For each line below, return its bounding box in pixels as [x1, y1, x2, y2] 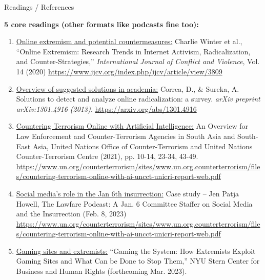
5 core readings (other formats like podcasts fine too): [4, 18, 199, 29]
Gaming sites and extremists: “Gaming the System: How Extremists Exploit [16, 245, 256, 256]
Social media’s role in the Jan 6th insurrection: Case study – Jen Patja [16, 188, 239, 198]
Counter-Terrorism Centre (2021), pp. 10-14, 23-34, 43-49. [16, 151, 198, 162]
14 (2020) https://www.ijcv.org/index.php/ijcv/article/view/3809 [16, 66, 222, 76]
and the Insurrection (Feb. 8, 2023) [16, 208, 127, 219]
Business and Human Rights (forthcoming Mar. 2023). [16, 266, 187, 276]
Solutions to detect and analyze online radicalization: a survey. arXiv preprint [16, 93, 260, 104]
